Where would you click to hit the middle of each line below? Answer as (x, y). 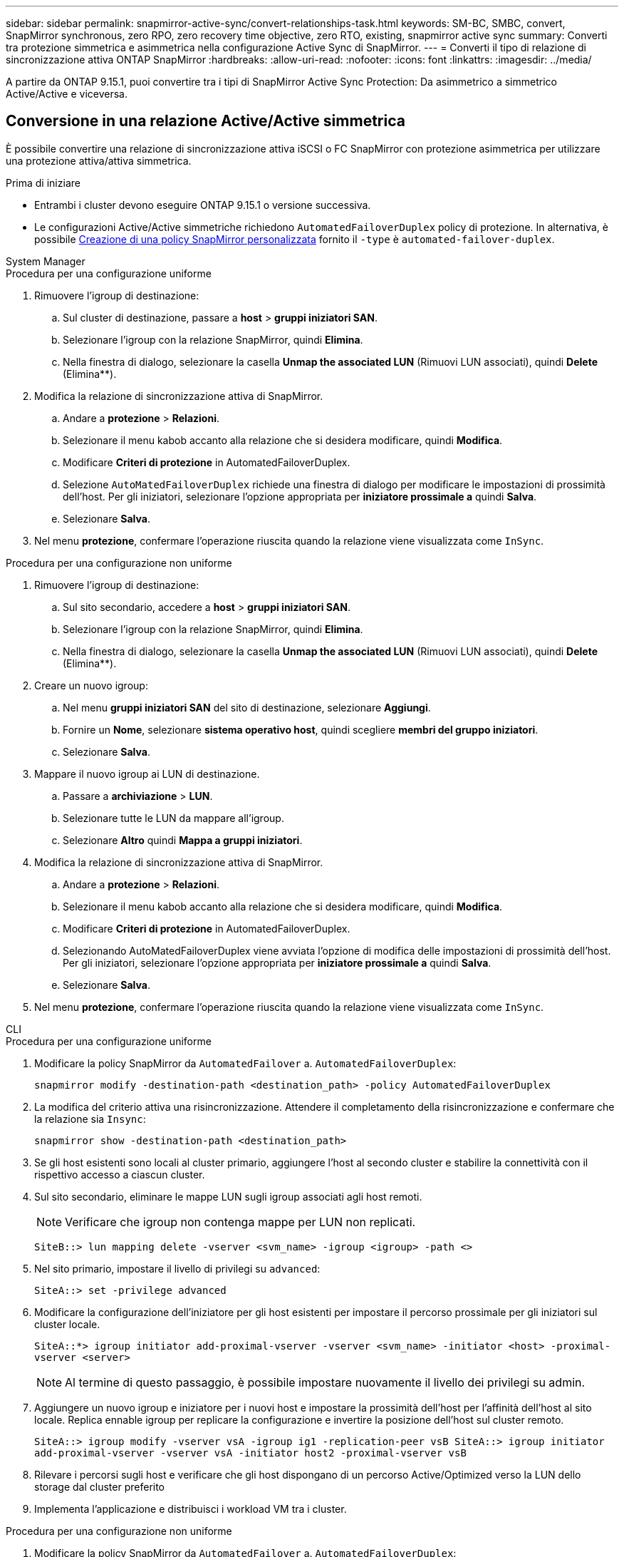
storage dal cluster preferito (100, 1486)
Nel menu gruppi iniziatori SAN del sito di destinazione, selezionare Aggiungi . (247, 707)
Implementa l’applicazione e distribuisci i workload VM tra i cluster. (191, 1509)
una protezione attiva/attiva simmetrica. (99, 160)
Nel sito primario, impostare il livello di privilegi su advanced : (177, 1268)
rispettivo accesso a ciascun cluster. (120, 1174)
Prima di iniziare (43, 183)
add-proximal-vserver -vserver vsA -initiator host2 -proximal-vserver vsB (250, 1453)
